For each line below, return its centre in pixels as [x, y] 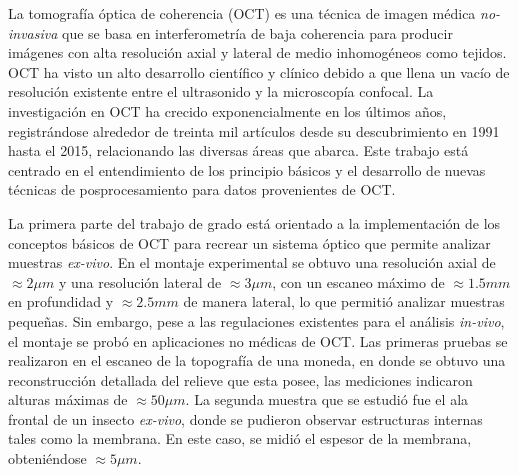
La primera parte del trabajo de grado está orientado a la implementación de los [254, 222]
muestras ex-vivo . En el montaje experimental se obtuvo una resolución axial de [252, 262]
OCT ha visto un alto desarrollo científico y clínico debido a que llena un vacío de [259, 71]
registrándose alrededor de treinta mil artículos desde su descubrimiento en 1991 [254, 130]
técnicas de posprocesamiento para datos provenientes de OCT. [202, 189]
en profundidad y [61, 301]
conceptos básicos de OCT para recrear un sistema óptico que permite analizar [249, 242]
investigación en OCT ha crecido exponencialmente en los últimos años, [227, 110]
